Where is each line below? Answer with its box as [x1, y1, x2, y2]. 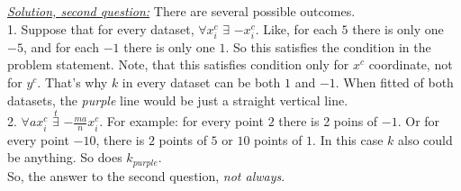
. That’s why [37, 72, 108, 91]
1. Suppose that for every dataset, [7, 19, 194, 38]
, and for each [23, 37, 99, 56]
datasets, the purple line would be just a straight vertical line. [7, 90, 348, 109]
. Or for [397, 112, 440, 131]
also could [398, 130, 453, 149]
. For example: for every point [99, 112, 264, 131]
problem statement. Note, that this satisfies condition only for [7, 55, 349, 74]
